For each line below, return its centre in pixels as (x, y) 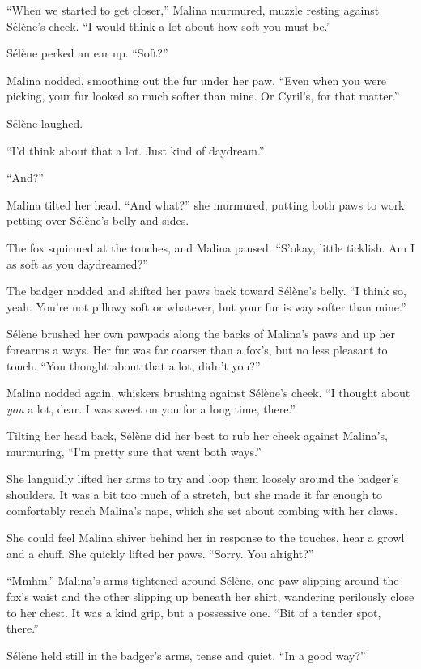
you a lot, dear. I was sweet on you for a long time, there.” (151, 408)
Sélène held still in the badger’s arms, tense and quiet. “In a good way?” (186, 655)
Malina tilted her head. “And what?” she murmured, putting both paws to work (206, 204)
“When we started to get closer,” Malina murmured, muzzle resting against (193, 10)
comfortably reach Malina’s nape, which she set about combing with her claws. (202, 510)
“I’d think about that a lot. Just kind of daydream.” (136, 150)
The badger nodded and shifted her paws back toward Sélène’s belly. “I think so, (206, 291)
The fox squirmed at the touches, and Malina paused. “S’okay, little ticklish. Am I (210, 247)
